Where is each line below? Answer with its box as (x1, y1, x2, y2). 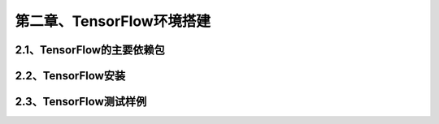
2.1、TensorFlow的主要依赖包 (15, 43, 166, 57)
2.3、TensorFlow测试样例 (15, 95, 147, 109)
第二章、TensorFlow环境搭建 (15, 12, 211, 30)
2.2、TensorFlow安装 (15, 69, 126, 83)
